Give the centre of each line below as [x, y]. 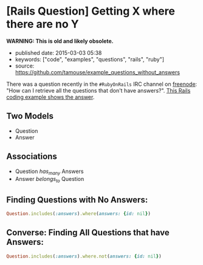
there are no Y [43, 24]
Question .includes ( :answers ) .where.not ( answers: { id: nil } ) [84, 256]
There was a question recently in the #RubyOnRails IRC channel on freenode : [102, 84]
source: [25, 66]
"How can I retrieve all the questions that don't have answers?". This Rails [98, 90]
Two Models [30, 116]
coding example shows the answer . [50, 97]
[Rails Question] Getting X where [91, 11]
